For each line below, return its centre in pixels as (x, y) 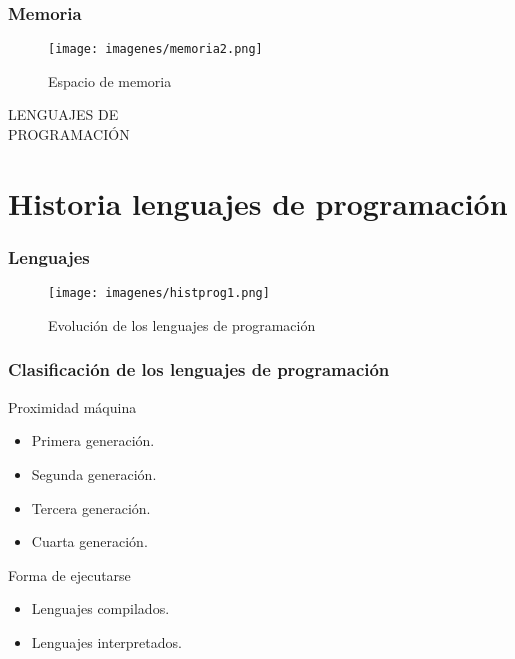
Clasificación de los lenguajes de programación (199, 369)
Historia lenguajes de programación (258, 202)
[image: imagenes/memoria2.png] (155, 49)
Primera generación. (93, 440)
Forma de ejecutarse (69, 574)
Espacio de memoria (110, 80)
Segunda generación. (94, 473)
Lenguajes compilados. (100, 608)
